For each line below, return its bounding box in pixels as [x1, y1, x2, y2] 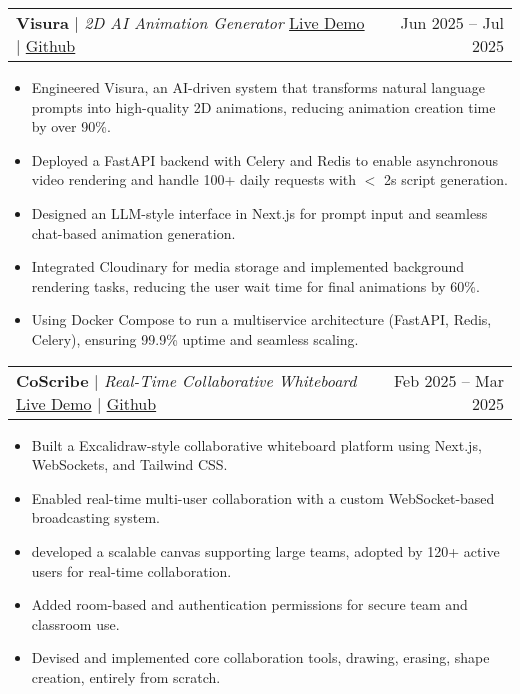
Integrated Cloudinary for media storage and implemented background [31, 256, 465, 277]
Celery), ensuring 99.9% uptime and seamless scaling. [31, 328, 359, 349]
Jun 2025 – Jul [400, 11, 504, 34]
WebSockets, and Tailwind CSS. [31, 454, 228, 475]
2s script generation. [384, 169, 508, 190]
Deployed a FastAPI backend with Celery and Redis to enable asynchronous [31, 149, 499, 170]
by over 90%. [31, 116, 111, 137]
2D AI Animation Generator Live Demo [84, 11, 365, 34]
